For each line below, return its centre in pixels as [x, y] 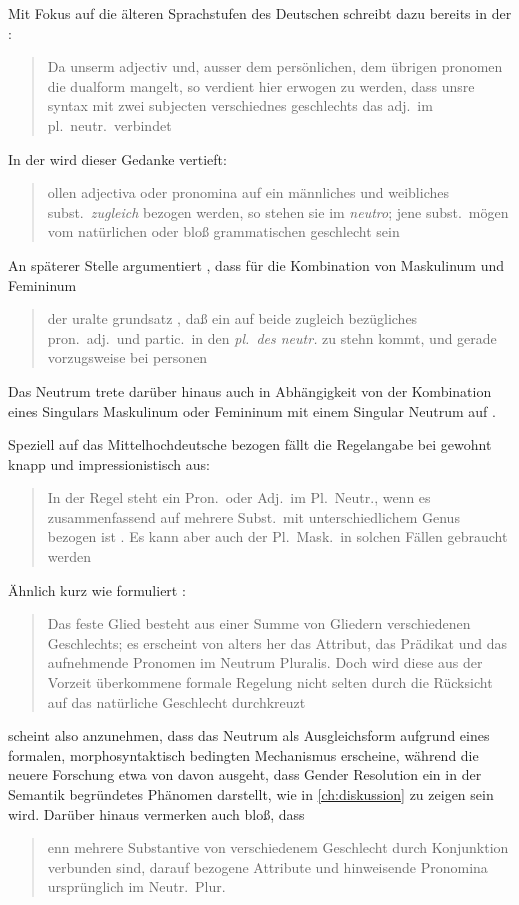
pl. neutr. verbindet [109, 124]
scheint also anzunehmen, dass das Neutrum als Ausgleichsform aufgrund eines [249, 735]
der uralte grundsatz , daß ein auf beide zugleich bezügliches [232, 318]
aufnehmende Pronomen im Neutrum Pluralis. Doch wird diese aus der [265, 662]
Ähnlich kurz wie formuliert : [97, 589]
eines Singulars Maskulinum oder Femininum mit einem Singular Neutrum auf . [252, 410]
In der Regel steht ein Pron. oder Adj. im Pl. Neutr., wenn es [239, 497]
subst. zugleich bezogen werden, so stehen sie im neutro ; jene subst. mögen [278, 211]
